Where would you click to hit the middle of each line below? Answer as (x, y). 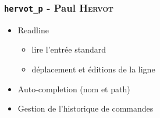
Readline (33, 29)
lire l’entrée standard (69, 49)
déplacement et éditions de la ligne (93, 69)
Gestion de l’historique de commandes (86, 108)
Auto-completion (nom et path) (74, 88)
